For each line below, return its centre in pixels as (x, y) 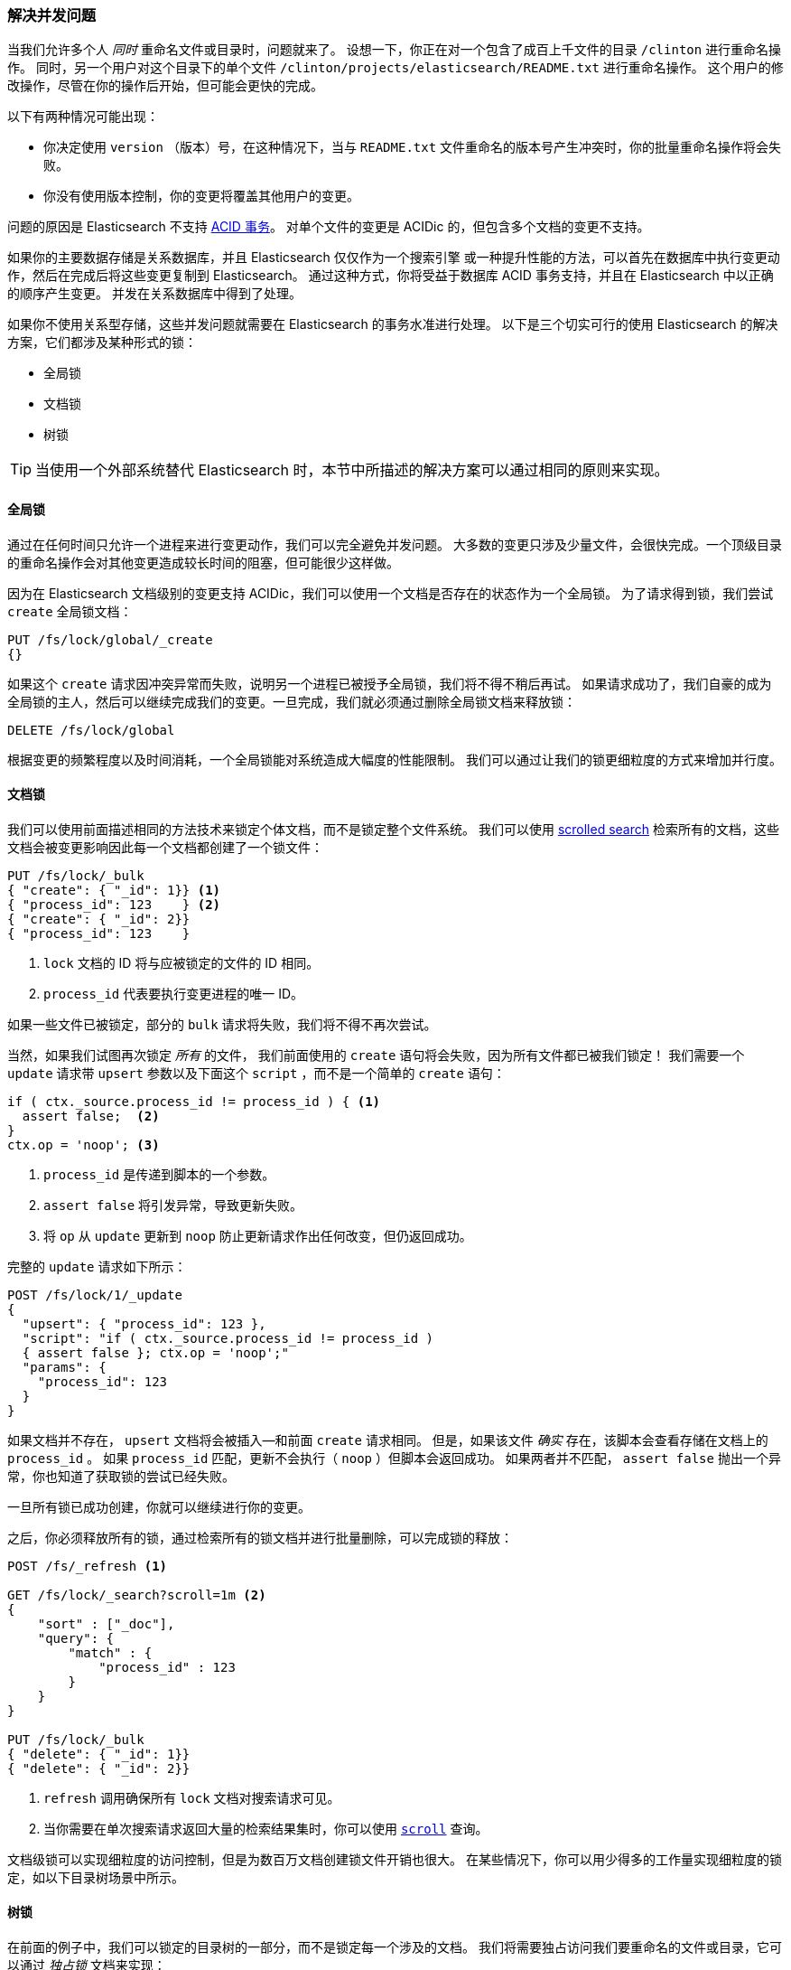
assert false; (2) (91, 1116)
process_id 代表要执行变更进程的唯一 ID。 (174, 993)
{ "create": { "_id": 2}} (99, 919)
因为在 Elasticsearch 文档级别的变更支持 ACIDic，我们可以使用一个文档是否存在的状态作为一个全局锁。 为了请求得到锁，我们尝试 (391, 593)
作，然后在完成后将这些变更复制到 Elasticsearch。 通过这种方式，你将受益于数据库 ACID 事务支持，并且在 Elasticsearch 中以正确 (391, 276)
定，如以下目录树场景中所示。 (96, 1877)
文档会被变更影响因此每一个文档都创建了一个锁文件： (165, 847)
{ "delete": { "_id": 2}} (99, 1768)
